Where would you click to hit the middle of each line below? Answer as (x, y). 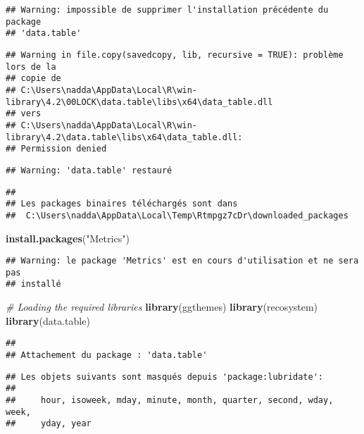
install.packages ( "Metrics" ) (68, 238)
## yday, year (49, 424)
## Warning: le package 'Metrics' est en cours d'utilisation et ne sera (182, 261)
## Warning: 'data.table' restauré (89, 170)
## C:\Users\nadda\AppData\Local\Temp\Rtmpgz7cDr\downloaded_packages (177, 215)
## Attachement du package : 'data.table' (107, 355)
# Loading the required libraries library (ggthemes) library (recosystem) (162, 307)
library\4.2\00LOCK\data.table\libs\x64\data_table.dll (139, 102)
